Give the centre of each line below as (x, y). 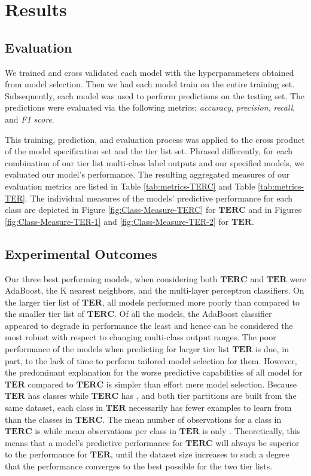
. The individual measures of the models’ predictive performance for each (159, 198)
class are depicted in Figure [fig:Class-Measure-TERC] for (110, 210)
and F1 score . (30, 119)
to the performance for (46, 454)
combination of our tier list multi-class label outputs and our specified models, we (155, 162)
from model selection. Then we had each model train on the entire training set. (150, 84)
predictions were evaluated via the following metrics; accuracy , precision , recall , (150, 107)
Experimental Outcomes (81, 253)
